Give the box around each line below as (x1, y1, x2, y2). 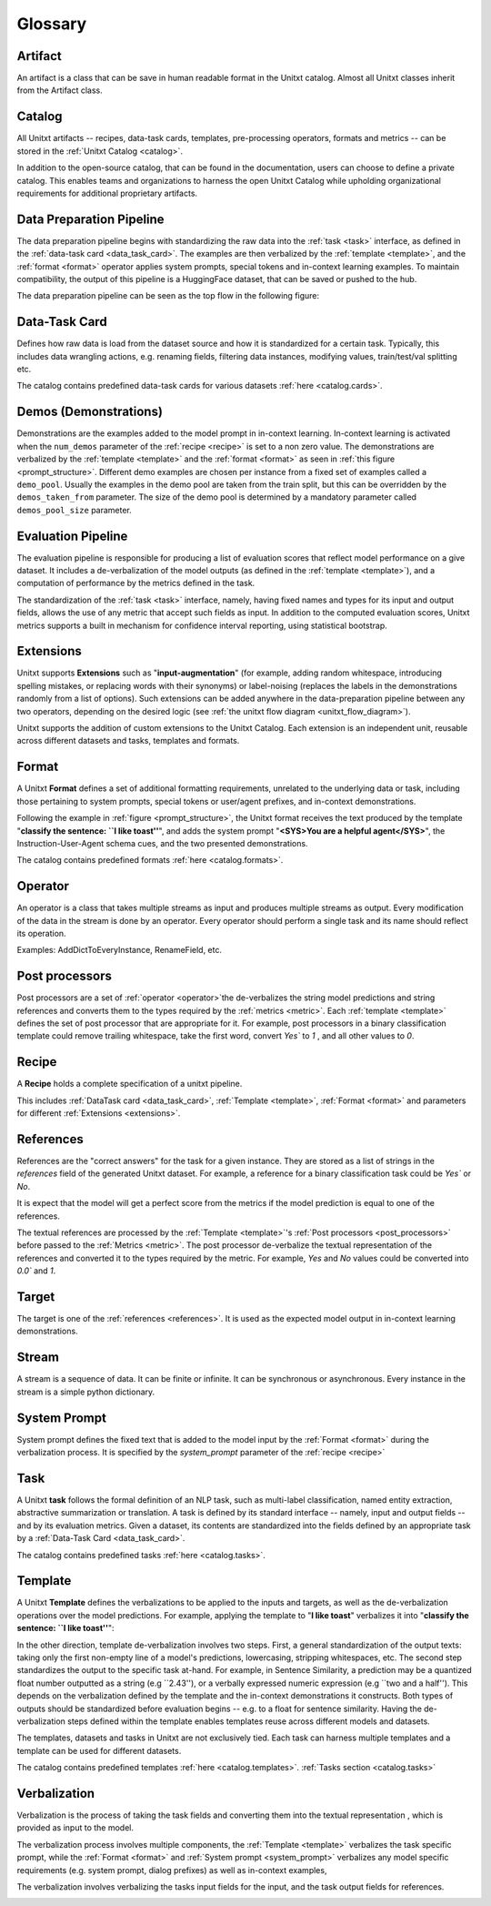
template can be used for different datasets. (16, 1745, 182, 1756)
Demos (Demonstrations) (16, 404, 164, 420)
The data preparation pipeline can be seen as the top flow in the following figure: (16, 290, 320, 301)
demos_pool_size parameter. (16, 504, 132, 515)
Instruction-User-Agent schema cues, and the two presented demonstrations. (16, 837, 308, 848)
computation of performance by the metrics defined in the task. (16, 578, 256, 589)
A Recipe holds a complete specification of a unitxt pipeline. (16, 1079, 243, 1090)
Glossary (16, 14, 87, 34)
